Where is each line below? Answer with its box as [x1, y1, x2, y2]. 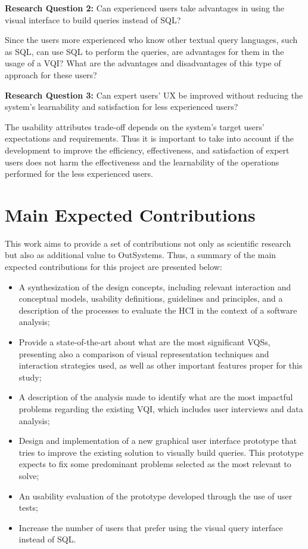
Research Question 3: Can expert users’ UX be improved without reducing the [5, 88, 303, 101]
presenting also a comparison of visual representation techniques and [18, 347, 269, 360]
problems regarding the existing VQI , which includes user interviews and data [18, 402, 303, 415]
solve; [18, 469, 39, 481]
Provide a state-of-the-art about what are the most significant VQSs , [18, 336, 270, 348]
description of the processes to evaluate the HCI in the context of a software [18, 303, 297, 316]
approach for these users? [5, 68, 97, 81]
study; [18, 370, 42, 383]
